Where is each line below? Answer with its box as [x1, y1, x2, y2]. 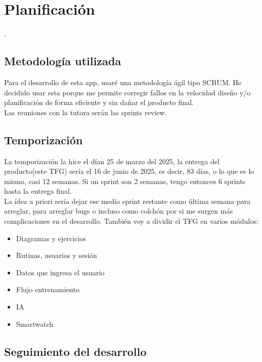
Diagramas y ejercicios [16, 232, 86, 243]
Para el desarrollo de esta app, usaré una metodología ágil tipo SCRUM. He [4, 76, 242, 87]
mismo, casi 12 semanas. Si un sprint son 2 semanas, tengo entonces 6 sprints [4, 175, 246, 186]
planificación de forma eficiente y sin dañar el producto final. [4, 97, 194, 108]
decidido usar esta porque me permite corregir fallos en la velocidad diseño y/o [4, 87, 251, 97]
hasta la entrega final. [4, 186, 72, 196]
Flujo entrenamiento [16, 284, 80, 295]
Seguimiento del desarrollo [4, 343, 147, 359]
